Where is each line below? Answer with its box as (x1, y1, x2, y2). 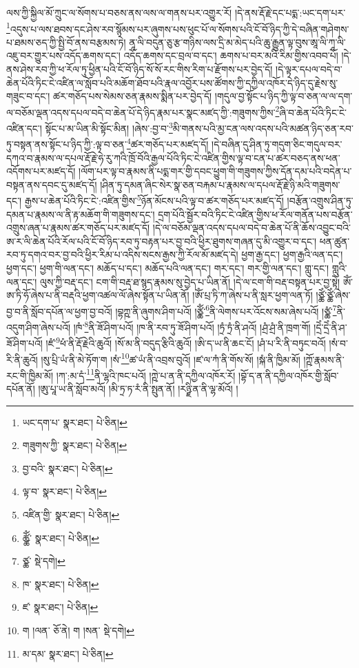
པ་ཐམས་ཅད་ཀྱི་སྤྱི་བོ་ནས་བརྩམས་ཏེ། (6, 34, 126, 49)
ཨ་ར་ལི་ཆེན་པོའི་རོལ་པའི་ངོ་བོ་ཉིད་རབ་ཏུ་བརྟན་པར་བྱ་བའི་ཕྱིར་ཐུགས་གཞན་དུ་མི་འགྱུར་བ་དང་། (6, 233, 317, 248)
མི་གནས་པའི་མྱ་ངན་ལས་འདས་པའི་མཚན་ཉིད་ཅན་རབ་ (172, 121, 353, 135)
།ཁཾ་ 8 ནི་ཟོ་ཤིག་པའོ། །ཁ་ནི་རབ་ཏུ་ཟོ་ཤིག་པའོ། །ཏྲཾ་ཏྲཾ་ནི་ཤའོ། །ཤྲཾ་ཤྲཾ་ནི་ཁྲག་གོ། (73, 318, 311, 334)
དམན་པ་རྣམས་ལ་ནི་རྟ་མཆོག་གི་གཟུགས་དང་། (6, 207, 155, 221)
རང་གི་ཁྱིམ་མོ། (6, 368, 54, 382)
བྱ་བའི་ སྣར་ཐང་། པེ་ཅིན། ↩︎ (22, 461, 113, 475)
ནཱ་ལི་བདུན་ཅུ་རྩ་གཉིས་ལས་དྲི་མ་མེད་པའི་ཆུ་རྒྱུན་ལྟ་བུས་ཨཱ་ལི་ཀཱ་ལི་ (129, 34, 346, 49)
